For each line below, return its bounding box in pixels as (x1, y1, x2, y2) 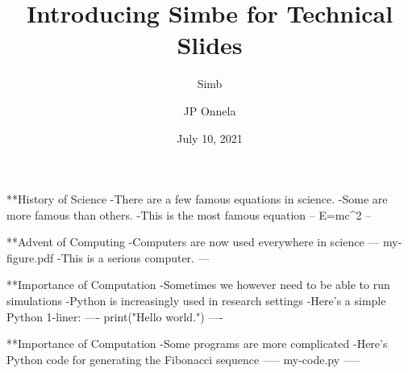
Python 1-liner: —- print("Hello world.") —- (6, 308, 224, 325)
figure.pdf (6, 249, 54, 266)
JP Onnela (183, 102, 236, 119)
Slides (177, 28, 243, 61)
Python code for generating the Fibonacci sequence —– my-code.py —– (6, 350, 360, 367)
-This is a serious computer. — (57, 249, 210, 266)
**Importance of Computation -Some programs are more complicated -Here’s (6, 335, 388, 352)
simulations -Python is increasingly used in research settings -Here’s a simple (6, 292, 386, 309)
